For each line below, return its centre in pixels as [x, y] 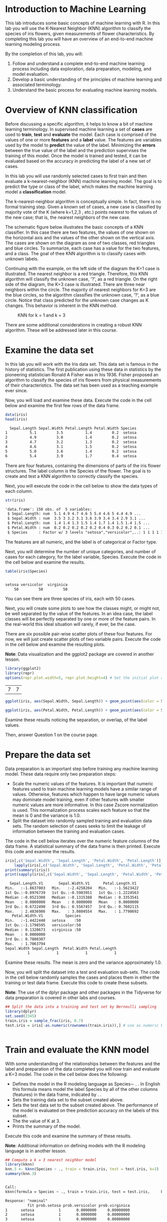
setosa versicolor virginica [37, 585]
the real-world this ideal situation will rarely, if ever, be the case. [71, 624]
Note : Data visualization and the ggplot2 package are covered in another [80, 654]
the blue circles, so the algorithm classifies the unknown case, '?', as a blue [82, 295]
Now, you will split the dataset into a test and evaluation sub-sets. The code [83, 972]
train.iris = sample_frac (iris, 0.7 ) [44, 1021]
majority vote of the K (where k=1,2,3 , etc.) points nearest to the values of [81, 212]
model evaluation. [31, 74]
